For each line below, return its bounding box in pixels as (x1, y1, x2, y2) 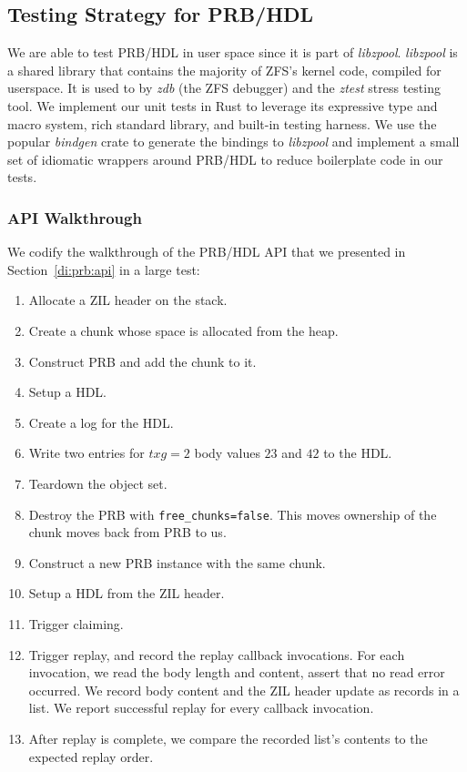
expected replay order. (28, 747, 154, 766)
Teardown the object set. (28, 473, 168, 493)
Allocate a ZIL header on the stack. (28, 290, 228, 310)
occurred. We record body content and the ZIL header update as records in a (28, 680, 460, 699)
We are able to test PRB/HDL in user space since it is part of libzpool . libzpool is (7, 43, 458, 62)
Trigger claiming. (28, 614, 124, 633)
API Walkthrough (7, 206, 142, 229)
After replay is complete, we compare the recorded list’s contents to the (28, 728, 428, 747)
